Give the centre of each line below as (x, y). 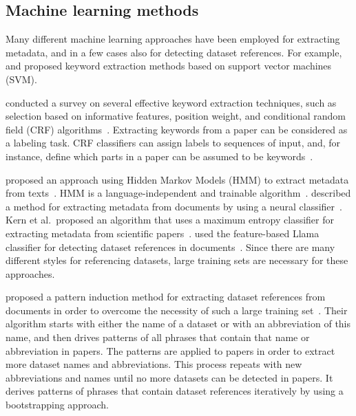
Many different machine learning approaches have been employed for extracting (173, 39)
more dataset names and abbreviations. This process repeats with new (154, 364)
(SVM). (21, 79)
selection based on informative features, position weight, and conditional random (176, 116)
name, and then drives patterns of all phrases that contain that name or (158, 337)
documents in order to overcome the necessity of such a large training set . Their (177, 310)
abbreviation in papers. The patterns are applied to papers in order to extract (170, 350)
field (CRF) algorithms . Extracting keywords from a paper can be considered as (177, 129)
